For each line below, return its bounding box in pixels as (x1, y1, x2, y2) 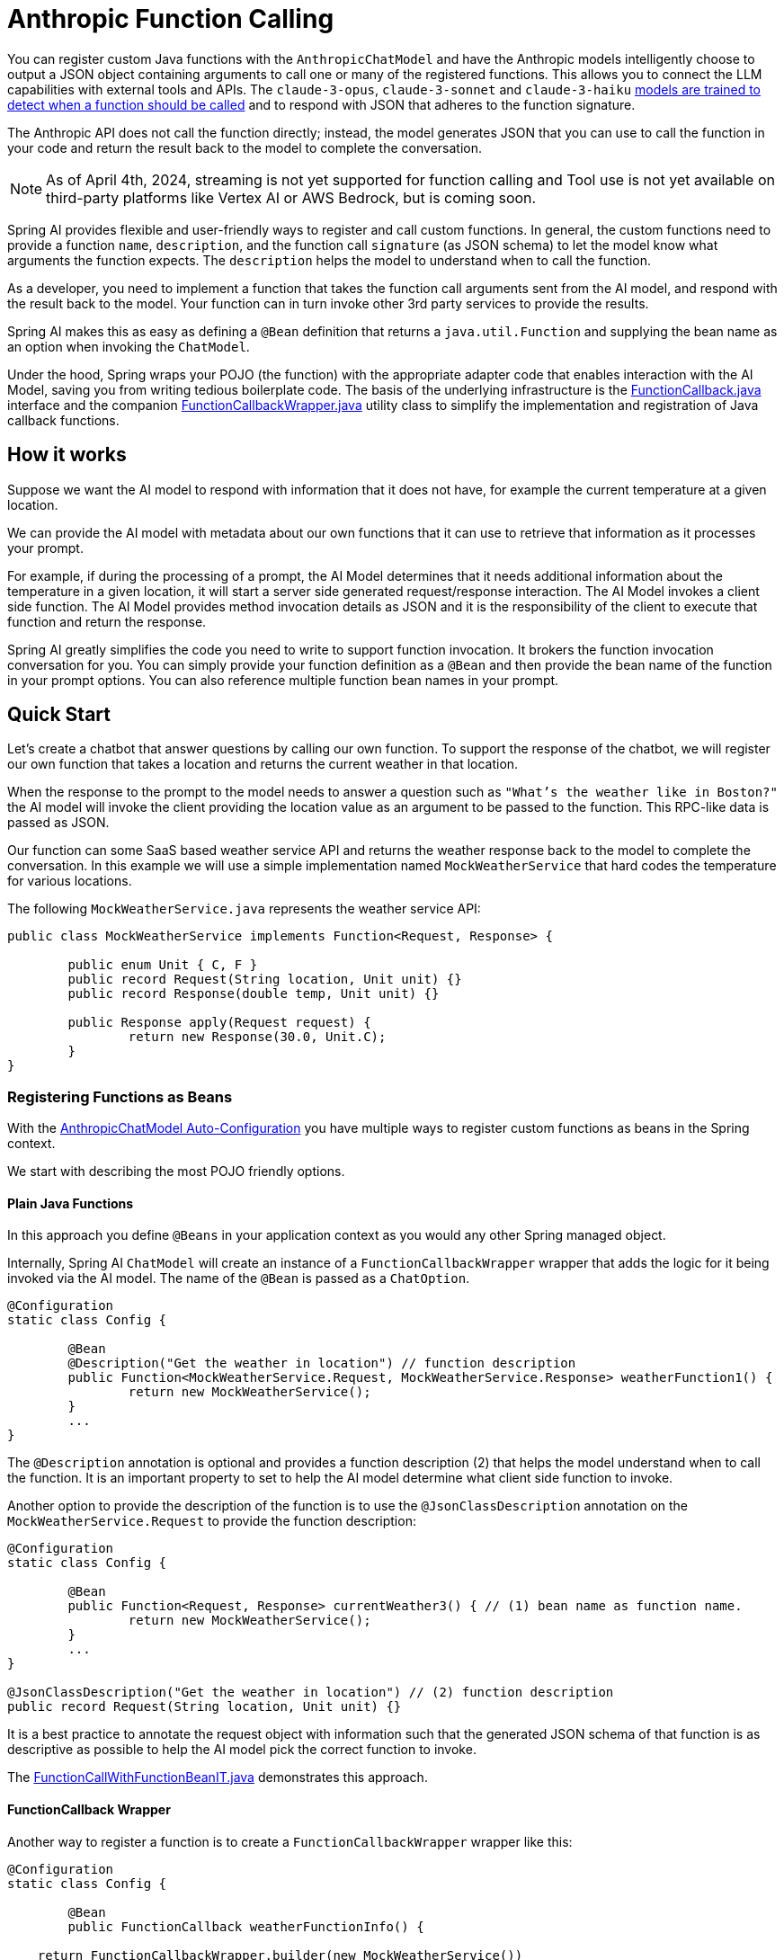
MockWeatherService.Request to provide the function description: (7, 1513, 416, 1529)
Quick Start (7, 703, 111, 726)
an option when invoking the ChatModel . (7, 338, 250, 354)
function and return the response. (7, 613, 207, 629)
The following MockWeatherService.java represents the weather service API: (7, 901, 481, 917)
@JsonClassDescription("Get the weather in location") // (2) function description (7, 1685, 614, 1700)
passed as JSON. (7, 815, 110, 831)
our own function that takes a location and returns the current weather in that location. (7, 756, 519, 772)
